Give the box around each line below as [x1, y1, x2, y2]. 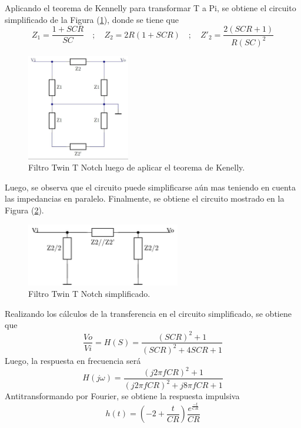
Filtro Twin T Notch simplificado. [28, 287, 150, 300]
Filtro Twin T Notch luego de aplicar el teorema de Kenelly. [28, 161, 245, 173]
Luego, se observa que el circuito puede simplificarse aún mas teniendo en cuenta [5, 180, 296, 193]
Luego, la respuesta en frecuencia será [5, 354, 141, 366]
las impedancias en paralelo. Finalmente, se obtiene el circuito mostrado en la [5, 192, 285, 205]
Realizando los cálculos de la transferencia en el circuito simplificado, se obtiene [5, 307, 292, 319]
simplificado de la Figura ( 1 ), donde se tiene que [5, 13, 179, 25]
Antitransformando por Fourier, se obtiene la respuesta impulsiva [5, 390, 240, 402]
